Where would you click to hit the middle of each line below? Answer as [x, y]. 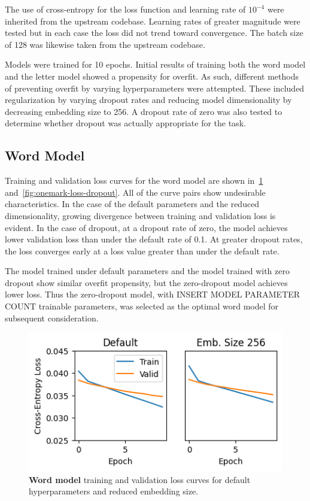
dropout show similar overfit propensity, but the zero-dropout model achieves [146, 282]
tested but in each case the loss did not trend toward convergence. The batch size [154, 33]
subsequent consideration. [52, 318]
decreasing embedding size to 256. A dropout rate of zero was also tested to [144, 111]
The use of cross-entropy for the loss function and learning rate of [125, 9]
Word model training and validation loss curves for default [140, 479]
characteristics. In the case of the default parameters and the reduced [132, 204]
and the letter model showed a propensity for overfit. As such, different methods [152, 76]
